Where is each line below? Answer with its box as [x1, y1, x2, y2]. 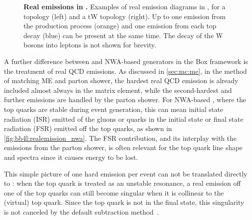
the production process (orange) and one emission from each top [23, 21, 217, 31]
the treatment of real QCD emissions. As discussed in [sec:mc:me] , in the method [4, 66, 247, 76]
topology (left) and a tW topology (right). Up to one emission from [23, 11, 226, 21]
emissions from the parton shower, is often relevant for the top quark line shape [4, 142, 243, 153]
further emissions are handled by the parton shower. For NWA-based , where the [4, 94, 246, 105]
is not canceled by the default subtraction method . [4, 206, 159, 217]
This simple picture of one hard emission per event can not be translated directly [4, 168, 248, 178]
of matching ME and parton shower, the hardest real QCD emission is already [4, 75, 238, 86]
